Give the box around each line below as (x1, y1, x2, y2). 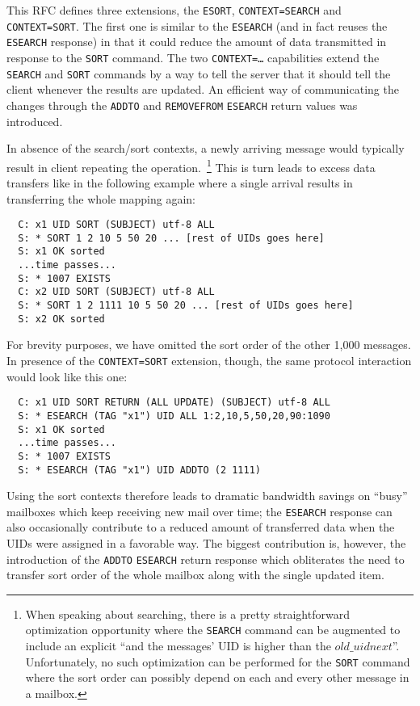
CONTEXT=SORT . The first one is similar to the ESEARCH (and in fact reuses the (6, 17, 388, 34)
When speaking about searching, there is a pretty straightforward (25, 605, 350, 622)
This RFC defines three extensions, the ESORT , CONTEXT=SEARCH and (6, 2, 342, 18)
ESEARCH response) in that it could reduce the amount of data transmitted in (6, 33, 387, 50)
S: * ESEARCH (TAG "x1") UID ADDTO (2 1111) (18, 464, 261, 476)
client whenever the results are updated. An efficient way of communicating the (6, 81, 399, 98)
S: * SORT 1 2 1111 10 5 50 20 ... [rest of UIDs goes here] (18, 300, 354, 312)
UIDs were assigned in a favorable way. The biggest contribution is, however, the (6, 535, 406, 552)
